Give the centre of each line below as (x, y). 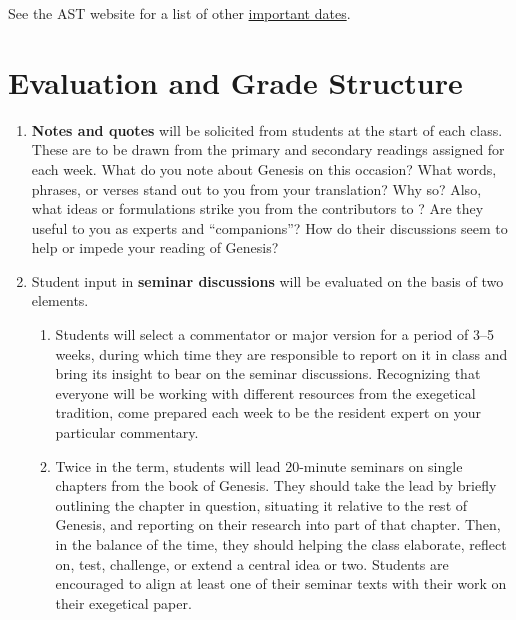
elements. (60, 300)
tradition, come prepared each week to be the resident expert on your (268, 412)
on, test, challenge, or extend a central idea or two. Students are (252, 563)
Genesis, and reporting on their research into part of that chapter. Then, (278, 524)
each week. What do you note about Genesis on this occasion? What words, (264, 168)
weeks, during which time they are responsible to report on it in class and (281, 353)
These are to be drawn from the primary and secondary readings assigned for (268, 149)
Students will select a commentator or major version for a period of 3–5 (274, 334)
